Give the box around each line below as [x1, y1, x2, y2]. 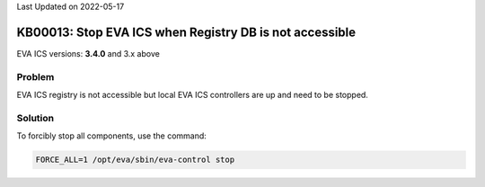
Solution [16, 111, 55, 124]
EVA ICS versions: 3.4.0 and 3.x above [16, 48, 161, 58]
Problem [16, 70, 55, 83]
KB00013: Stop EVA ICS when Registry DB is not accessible [16, 24, 357, 40]
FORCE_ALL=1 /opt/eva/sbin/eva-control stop [35, 155, 235, 165]
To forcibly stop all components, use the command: [16, 130, 207, 141]
